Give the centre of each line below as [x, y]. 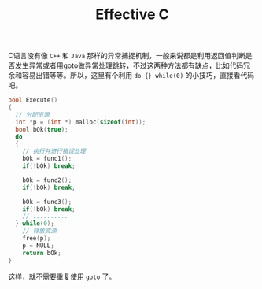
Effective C [132, 15]
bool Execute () [33, 100]
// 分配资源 [32, 115]
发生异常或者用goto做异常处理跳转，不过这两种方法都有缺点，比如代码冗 [132, 65]
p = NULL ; [39, 246]
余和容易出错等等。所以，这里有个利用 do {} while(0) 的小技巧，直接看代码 [131, 76]
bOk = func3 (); [47, 202]
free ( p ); [37, 239]
